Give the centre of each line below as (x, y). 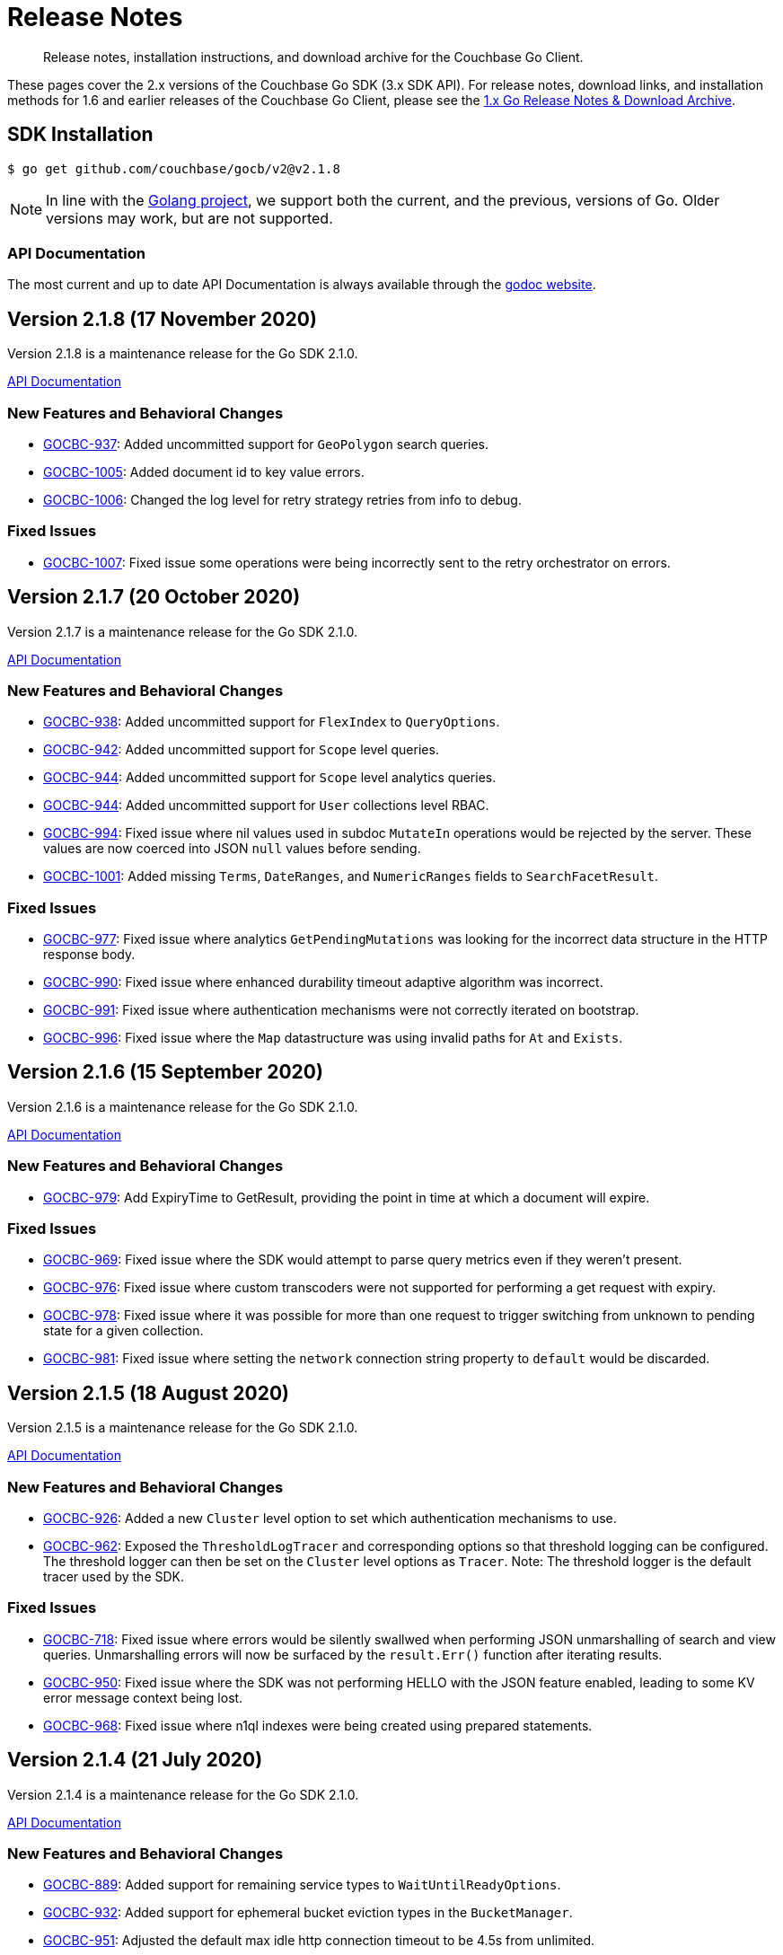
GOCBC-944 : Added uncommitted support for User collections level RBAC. (266, 806)
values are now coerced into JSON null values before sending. (232, 849)
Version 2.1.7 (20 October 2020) (154, 597)
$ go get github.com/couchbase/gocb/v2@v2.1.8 (174, 168)
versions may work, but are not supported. (189, 218)
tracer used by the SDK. (114, 1576)
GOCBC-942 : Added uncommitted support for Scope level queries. (241, 750)
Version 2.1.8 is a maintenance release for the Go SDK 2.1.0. (183, 354)
